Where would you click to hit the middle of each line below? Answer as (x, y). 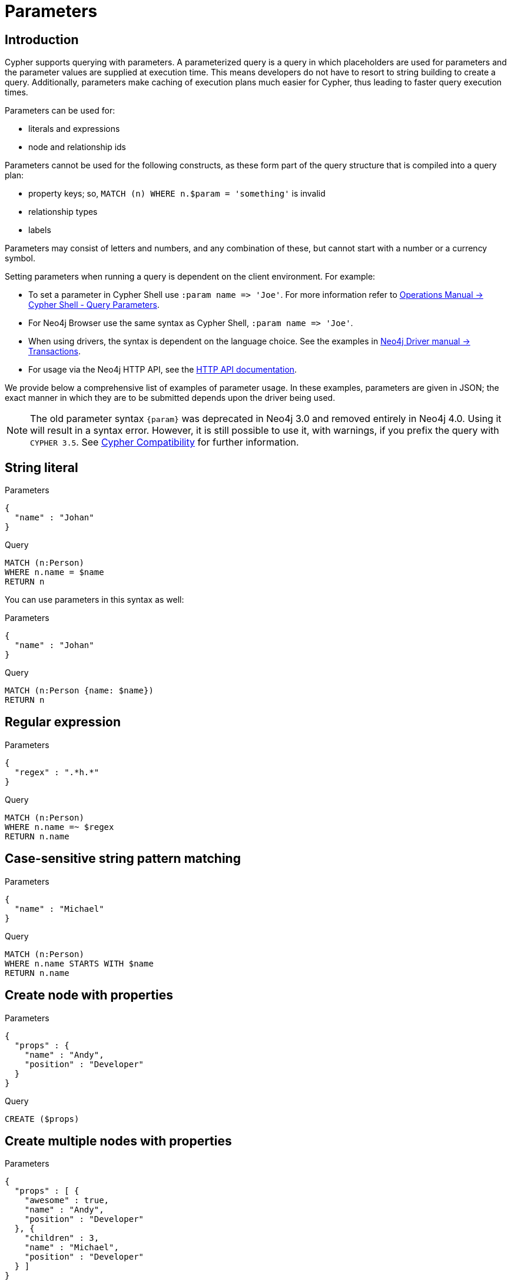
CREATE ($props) (42, 1119)
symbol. (20, 258)
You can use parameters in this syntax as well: (94, 600)
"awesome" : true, (67, 1200)
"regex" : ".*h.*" (57, 772)
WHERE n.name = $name (54, 572)
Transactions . (54, 351)
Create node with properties (89, 995)
